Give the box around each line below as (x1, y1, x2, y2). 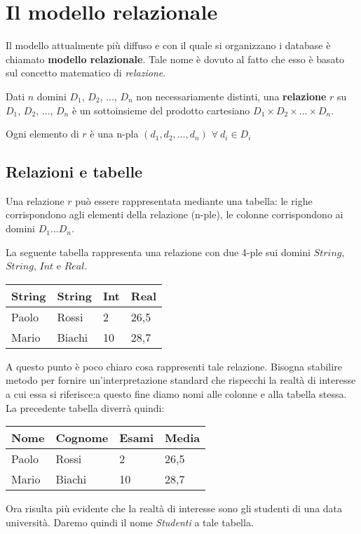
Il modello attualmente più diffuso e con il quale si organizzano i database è (6, 38, 331, 53)
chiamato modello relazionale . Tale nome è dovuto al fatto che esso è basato (6, 51, 345, 66)
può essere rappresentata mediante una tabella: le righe (75, 193, 313, 208)
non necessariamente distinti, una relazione (136, 88, 327, 103)
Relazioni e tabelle (6, 161, 143, 182)
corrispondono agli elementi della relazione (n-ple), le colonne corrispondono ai (6, 207, 343, 222)
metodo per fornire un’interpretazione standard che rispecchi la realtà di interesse (6, 373, 356, 387)
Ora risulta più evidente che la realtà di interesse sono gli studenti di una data (6, 501, 343, 516)
